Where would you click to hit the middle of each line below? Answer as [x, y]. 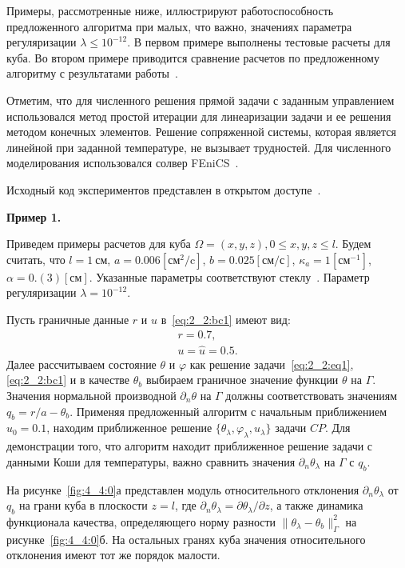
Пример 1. [34, 216]
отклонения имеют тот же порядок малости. [113, 555]
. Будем [353, 244]
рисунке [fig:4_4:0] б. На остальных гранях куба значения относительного [186, 539]
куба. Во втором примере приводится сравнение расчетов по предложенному [193, 57]
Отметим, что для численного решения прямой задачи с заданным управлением [201, 100]
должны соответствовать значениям [312, 395]
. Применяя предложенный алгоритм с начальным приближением [228, 411]
